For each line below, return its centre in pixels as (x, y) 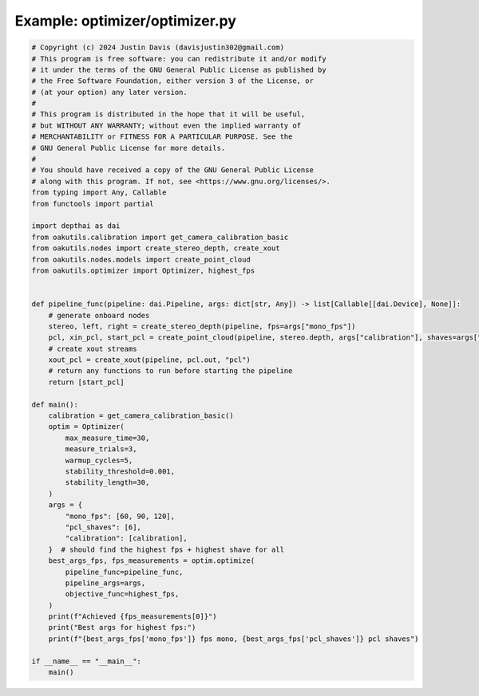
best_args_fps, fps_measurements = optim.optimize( (152, 561)
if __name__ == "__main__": (86, 661)
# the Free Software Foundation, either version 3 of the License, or (173, 81)
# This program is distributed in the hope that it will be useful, (168, 114)
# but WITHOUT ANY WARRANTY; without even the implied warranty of (166, 125)
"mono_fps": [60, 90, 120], (120, 516)
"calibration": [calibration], (126, 539)
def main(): (55, 404)
